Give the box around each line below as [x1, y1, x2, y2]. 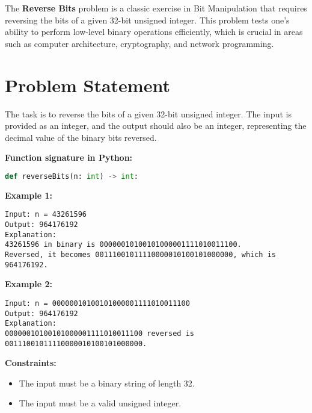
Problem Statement [5, 72, 170, 97]
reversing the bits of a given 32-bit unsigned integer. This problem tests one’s [5, 13, 290, 26]
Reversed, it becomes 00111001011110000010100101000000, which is [5, 250, 277, 259]
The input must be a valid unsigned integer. [19, 397, 182, 409]
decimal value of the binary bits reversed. [5, 131, 157, 143]
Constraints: [5, 356, 57, 369]
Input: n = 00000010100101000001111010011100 [5, 299, 190, 308]
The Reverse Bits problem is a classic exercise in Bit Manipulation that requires [5, 2, 307, 14]
